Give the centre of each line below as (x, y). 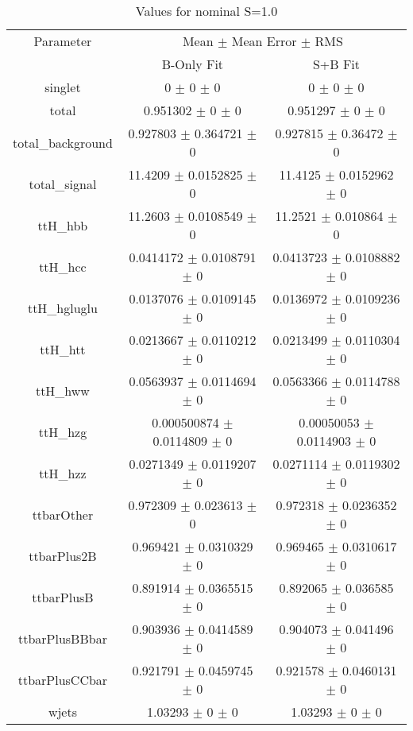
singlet (63, 87)
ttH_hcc (63, 266)
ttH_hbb (63, 225)
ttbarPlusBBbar (62, 638)
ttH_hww (62, 390)
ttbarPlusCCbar (63, 679)
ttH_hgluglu (62, 307)
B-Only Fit (193, 64)
